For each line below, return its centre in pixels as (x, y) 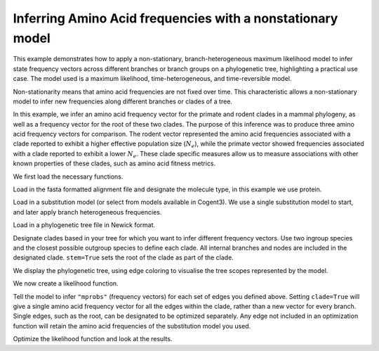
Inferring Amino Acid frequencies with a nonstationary (175, 18)
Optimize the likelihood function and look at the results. (93, 339)
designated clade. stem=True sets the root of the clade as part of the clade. (124, 257)
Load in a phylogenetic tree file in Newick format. (84, 225)
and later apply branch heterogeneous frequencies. (87, 212)
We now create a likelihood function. (66, 283)
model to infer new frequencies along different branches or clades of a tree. (123, 101)
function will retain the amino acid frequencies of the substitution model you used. (132, 326)
